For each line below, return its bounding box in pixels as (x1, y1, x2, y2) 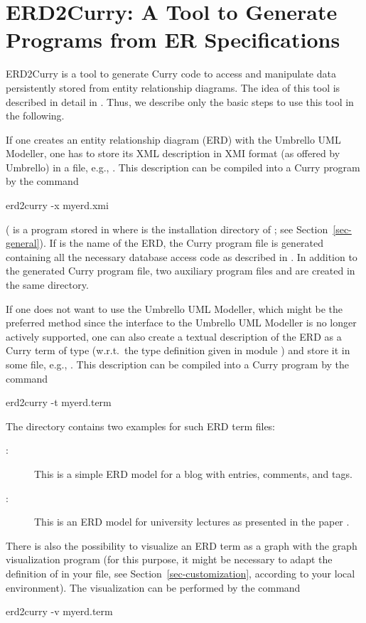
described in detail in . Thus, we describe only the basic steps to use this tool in (6, 94, 354, 109)
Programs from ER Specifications (6, 25, 340, 54)
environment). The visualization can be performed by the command (6, 580, 301, 595)
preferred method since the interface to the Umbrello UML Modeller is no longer (6, 315, 357, 330)
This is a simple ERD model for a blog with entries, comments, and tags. (34, 466, 352, 481)
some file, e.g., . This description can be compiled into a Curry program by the (6, 357, 350, 371)
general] (6, 235, 40, 250)
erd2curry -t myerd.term (6, 395, 112, 410)
